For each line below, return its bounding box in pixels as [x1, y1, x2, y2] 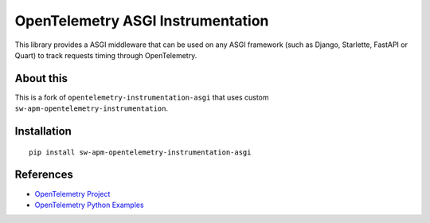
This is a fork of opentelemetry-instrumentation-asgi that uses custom [14, 92, 270, 102]
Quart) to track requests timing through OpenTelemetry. [14, 50, 197, 60]
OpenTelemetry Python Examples [34, 200, 144, 209]
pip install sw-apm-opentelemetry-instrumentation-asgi [29, 147, 252, 157]
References [14, 168, 73, 182]
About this [14, 72, 68, 85]
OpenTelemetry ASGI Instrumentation [14, 12, 269, 29]
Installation [14, 124, 72, 139]
